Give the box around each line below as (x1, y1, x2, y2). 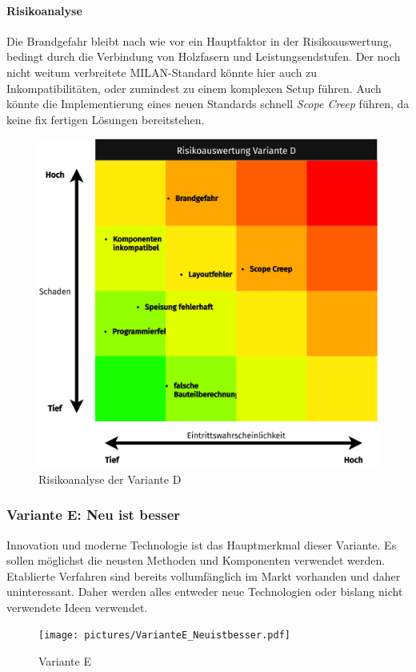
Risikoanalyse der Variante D (38, 470, 182, 487)
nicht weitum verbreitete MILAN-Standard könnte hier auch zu (6, 63, 318, 80)
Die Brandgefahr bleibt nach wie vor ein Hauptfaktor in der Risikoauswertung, (6, 32, 392, 49)
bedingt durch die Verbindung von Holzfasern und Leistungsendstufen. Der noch (6, 48, 401, 65)
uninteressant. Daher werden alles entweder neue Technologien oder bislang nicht (6, 583, 403, 600)
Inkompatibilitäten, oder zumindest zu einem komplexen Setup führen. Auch (6, 79, 382, 96)
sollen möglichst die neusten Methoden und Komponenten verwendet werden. (6, 552, 386, 569)
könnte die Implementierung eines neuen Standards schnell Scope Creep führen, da (6, 95, 410, 112)
